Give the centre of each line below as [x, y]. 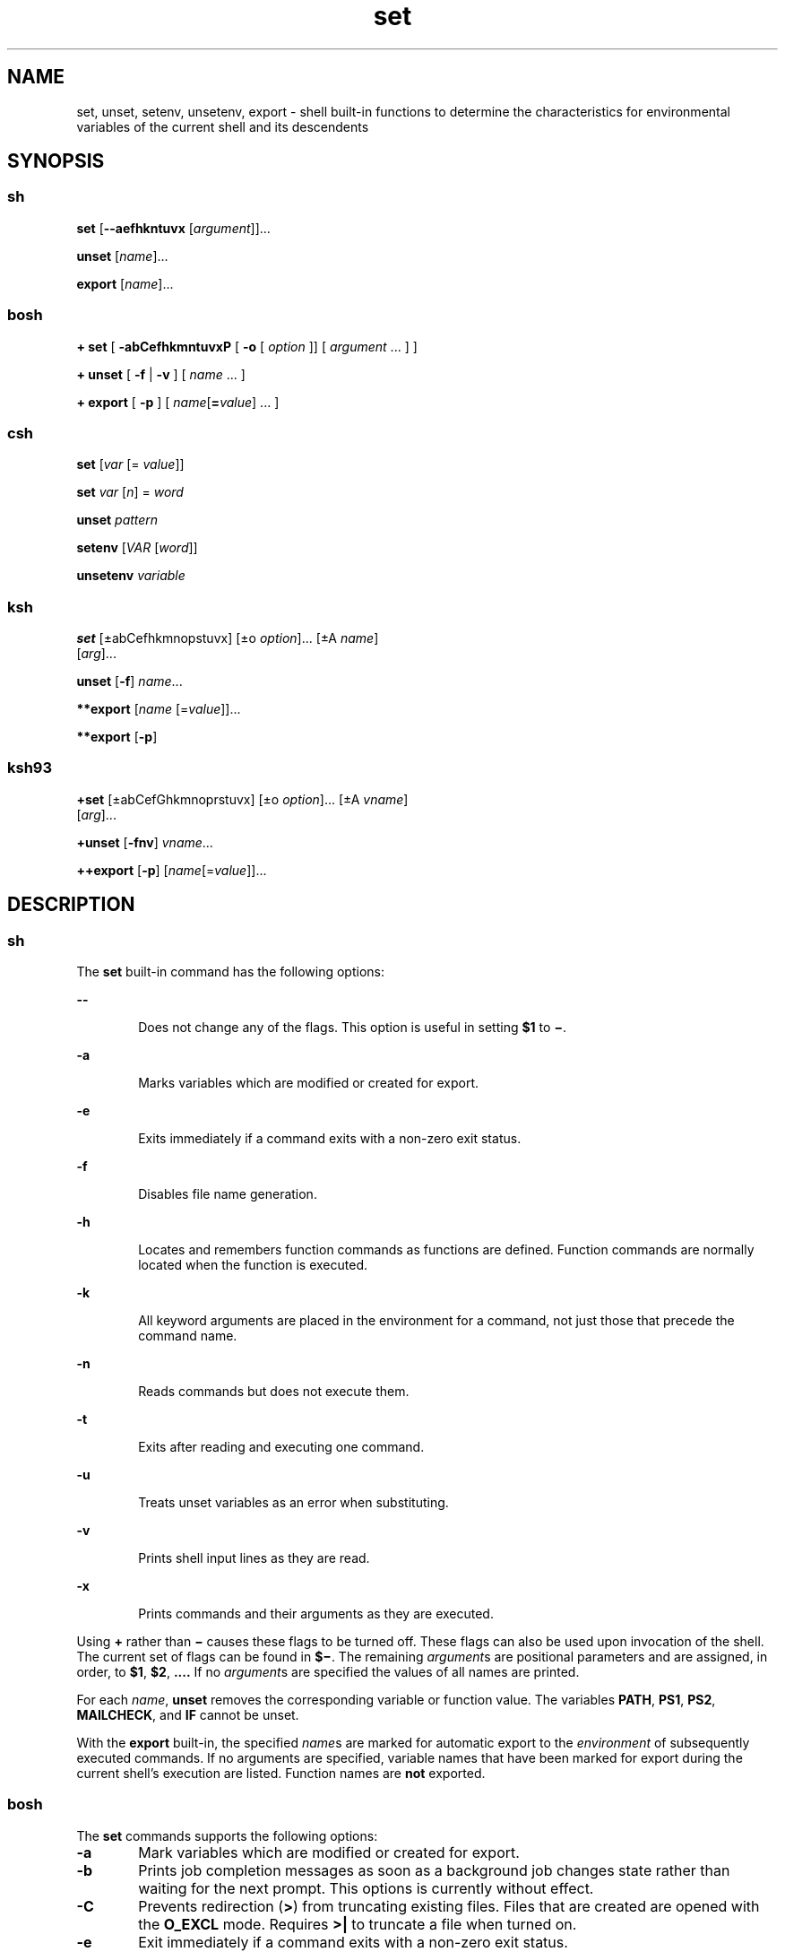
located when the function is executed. [253, 1265]
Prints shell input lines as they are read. [254, 1558]
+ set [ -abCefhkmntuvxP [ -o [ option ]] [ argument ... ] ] [247, 346]
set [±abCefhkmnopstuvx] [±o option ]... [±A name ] [228, 638]
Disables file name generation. [228, 1194]
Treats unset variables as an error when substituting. [293, 1503]
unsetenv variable [131, 576]
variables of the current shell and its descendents [223, 126]
